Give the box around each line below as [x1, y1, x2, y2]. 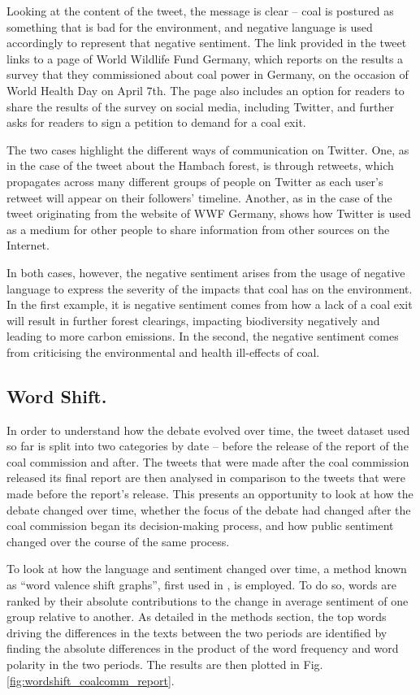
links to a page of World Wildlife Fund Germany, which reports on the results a [6, 50, 404, 67]
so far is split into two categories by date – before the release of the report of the [6, 437, 409, 454]
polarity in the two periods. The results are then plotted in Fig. [6, 655, 323, 672]
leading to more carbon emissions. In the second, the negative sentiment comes [6, 328, 399, 345]
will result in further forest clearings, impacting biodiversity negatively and [6, 311, 380, 328]
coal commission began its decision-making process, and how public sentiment [6, 517, 394, 534]
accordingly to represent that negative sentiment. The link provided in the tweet [6, 34, 407, 51]
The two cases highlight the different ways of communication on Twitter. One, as [6, 141, 409, 158]
